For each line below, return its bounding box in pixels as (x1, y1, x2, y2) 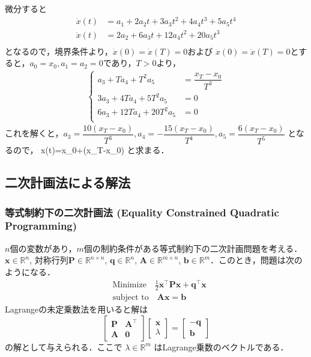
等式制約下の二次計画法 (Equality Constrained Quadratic (5, 204, 279, 219)
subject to (112, 293, 149, 302)
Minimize (112, 281, 146, 290)
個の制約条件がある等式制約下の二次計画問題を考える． (83, 242, 303, 254)
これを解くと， (5, 127, 64, 139)
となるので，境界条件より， (5, 44, 113, 57)
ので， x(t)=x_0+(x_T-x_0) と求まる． (13, 144, 169, 156)
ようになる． (5, 265, 55, 278)
